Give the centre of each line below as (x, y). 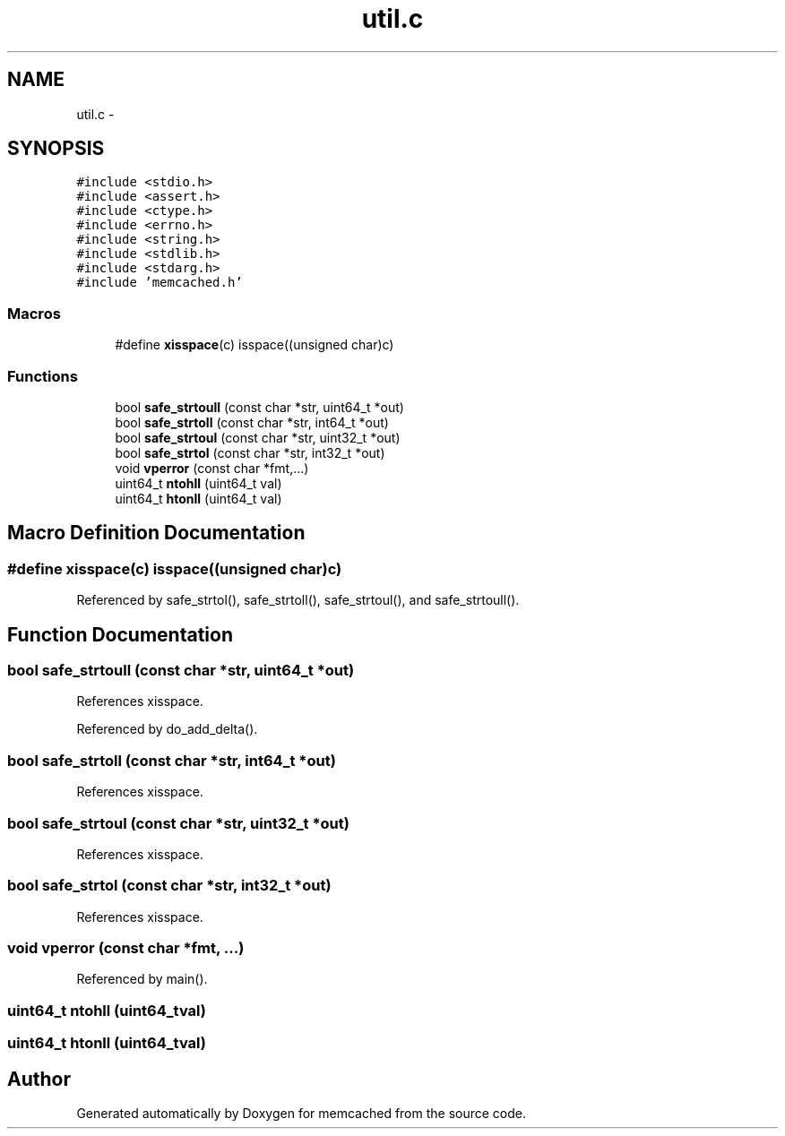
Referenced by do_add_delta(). (167, 729)
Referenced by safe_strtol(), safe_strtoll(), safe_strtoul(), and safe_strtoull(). (298, 600)
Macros (34, 313)
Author (39, 1079)
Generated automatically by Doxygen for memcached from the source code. (302, 1113)
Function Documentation (120, 634)
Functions (43, 376)
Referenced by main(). (142, 979)
